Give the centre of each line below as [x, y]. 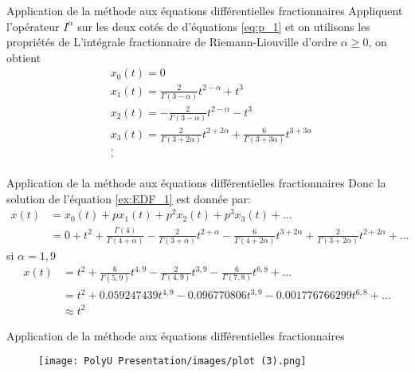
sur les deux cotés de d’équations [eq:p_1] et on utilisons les [224, 26]
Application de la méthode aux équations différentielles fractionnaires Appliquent [205, 10]
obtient [24, 57]
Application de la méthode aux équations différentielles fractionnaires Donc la [196, 183]
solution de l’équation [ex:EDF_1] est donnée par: [129, 198]
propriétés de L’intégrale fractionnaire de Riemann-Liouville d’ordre [172, 42]
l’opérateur [33, 26]
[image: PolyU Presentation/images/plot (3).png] [172, 361]
